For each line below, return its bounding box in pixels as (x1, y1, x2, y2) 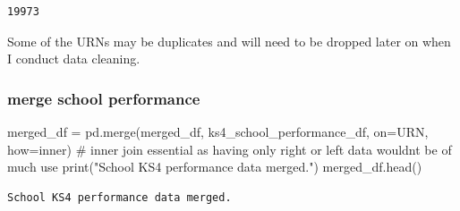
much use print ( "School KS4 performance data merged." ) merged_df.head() (7, 157, 422, 176)
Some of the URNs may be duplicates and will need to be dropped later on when (7, 31, 451, 50)
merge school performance (7, 87, 200, 109)
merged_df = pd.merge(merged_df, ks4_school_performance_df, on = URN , (7, 122, 429, 140)
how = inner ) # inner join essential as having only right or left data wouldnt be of (7, 139, 452, 158)
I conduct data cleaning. (7, 49, 141, 68)
